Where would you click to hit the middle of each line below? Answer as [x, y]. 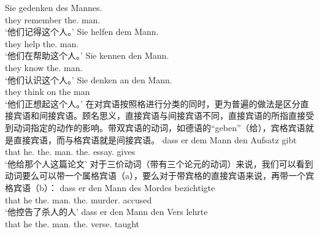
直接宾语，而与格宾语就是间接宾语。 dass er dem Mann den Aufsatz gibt [155, 139]
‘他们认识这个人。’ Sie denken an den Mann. [89, 79]
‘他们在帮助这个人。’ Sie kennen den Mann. [87, 55]
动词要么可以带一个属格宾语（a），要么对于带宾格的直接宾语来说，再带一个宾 [159, 175]
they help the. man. [42, 43]
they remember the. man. [53, 19]
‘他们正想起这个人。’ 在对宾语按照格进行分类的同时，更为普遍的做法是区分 [153, 103]
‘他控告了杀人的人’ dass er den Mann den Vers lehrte [106, 212]
